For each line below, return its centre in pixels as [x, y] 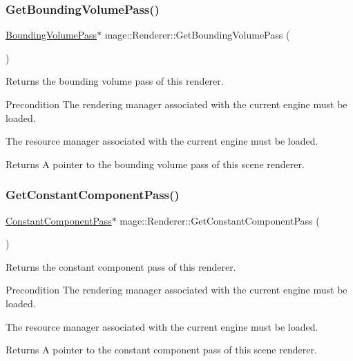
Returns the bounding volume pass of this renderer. [115, 81]
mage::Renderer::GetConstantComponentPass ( [220, 220]
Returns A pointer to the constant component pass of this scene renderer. [161, 350]
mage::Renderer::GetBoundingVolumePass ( [197, 35]
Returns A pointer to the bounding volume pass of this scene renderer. [155, 164]
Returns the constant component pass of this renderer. [121, 266]
